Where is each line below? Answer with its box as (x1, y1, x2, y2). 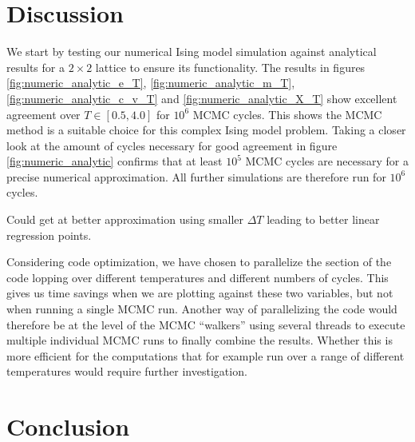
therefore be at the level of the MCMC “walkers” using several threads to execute (6, 316, 405, 332)
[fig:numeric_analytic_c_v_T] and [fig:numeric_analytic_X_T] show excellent (6, 90, 397, 106)
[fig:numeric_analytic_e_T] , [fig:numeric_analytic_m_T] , (6, 74, 295, 91)
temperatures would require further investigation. (6, 363, 247, 380)
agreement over (6, 106, 81, 122)
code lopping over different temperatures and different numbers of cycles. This (6, 269, 389, 285)
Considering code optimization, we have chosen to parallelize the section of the (6, 253, 392, 270)
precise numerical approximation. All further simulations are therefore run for (6, 168, 386, 185)
